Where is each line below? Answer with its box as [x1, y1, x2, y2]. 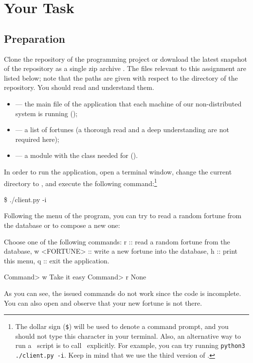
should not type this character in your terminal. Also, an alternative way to [15, 330, 241, 341]
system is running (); [15, 108, 78, 118]
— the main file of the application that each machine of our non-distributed [15, 98, 242, 108]
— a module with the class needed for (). [15, 150, 138, 160]
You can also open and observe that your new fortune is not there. [4, 297, 202, 308]
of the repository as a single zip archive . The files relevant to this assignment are [4, 63, 247, 73]
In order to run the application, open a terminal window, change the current [4, 166, 232, 176]
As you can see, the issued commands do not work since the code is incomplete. [4, 288, 241, 298]
